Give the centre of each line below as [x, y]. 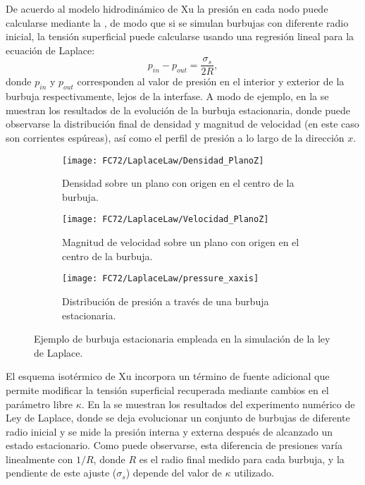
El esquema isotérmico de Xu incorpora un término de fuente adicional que [168, 376]
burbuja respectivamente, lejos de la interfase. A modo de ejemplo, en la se [167, 96]
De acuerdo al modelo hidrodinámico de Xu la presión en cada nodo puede [167, 8]
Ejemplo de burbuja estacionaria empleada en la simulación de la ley [182, 339]
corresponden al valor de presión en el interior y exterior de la [211, 81]
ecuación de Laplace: [50, 50]
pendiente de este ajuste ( [61, 473]
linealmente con [39, 459]
